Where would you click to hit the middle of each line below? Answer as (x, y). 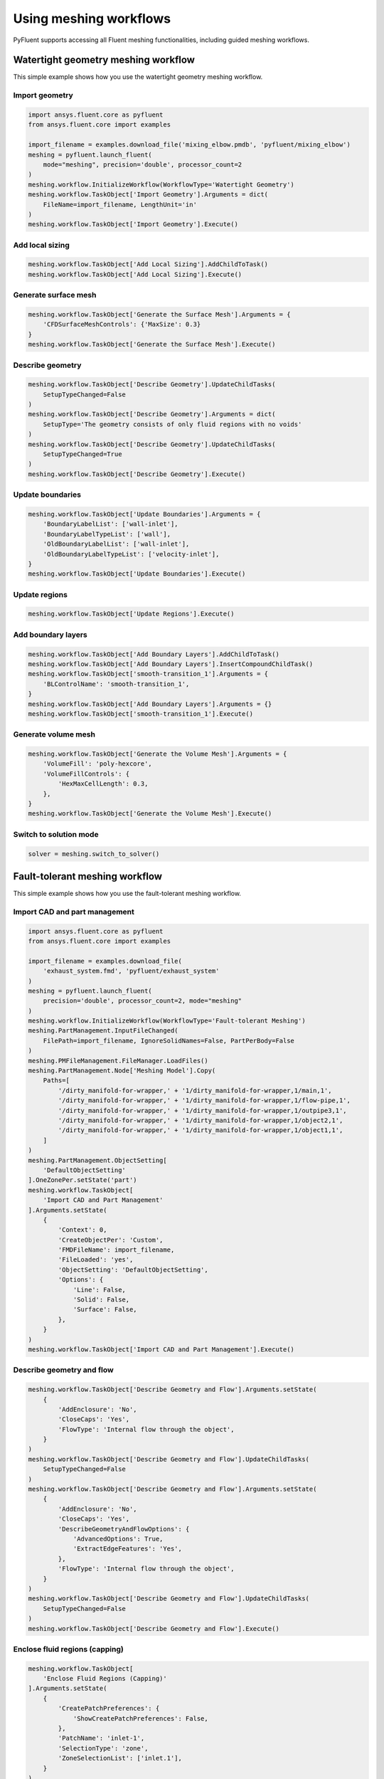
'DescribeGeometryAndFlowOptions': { (124, 1529)
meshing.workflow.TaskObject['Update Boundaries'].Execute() (137, 574)
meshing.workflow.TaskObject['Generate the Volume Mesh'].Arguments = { (158, 754)
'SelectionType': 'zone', (103, 1748)
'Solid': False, (101, 1300)
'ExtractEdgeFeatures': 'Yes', (128, 1549)
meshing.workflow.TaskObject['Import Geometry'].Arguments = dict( (148, 195)
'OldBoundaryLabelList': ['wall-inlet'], (116, 544)
